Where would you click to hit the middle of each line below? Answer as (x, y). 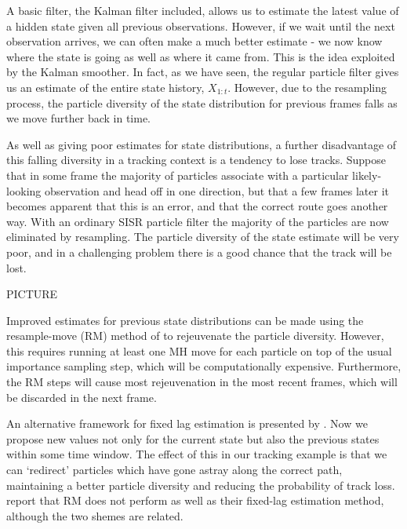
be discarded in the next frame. (82, 397)
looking (24, 190)
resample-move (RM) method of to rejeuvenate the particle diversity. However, (195, 336)
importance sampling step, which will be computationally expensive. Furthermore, (204, 366)
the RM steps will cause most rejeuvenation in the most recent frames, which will (202, 382)
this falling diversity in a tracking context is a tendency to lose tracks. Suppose (196, 160)
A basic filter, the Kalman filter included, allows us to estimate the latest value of (203, 10)
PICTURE (32, 294)
